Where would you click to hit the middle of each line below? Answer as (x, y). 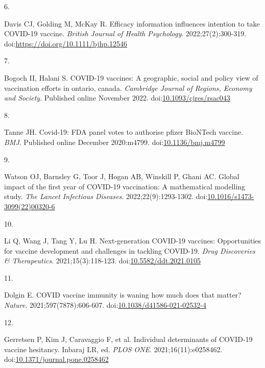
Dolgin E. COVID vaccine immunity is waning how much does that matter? (123, 295)
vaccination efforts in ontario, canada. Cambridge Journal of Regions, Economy (128, 88)
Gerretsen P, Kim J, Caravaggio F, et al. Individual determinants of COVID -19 (128, 339)
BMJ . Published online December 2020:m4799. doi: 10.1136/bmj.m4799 (115, 142)
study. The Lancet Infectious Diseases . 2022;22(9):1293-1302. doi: (106, 196)
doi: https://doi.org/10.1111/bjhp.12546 (66, 43)
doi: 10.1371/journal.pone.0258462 (56, 359)
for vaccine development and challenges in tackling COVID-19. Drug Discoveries (130, 250)
